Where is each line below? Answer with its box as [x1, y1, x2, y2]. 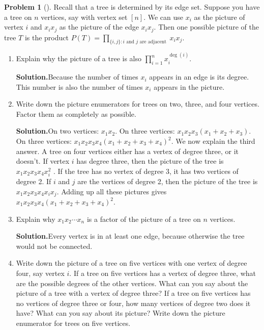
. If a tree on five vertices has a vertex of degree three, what [69, 267, 256, 278]
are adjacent [139, 39, 167, 45]
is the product [24, 32, 69, 42]
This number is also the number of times [16, 81, 143, 92]
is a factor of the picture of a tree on [86, 213, 201, 224]
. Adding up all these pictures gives [56, 186, 167, 196]
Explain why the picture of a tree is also [16, 53, 141, 64]
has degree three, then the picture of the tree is [76, 156, 224, 166]
